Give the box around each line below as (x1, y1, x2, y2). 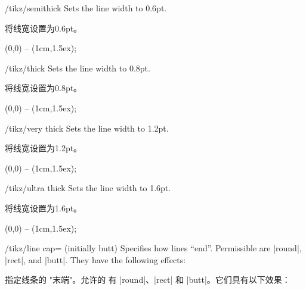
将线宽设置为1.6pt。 (5, 201, 82, 214)
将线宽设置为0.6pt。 (5, 21, 82, 34)
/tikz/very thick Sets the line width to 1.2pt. (5, 121, 169, 134)
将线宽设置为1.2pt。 (5, 142, 82, 154)
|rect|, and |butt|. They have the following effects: (5, 253, 186, 266)
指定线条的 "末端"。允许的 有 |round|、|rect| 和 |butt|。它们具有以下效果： (5, 273, 290, 286)
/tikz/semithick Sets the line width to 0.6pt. (5, 2, 167, 14)
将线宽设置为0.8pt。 (5, 82, 82, 94)
